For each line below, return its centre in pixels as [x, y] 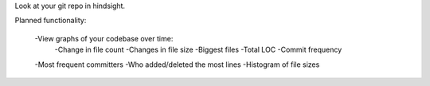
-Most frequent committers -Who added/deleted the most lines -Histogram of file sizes [177, 64]
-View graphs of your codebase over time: [104, 38]
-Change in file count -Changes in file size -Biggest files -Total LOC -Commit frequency [198, 50]
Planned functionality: [51, 21]
